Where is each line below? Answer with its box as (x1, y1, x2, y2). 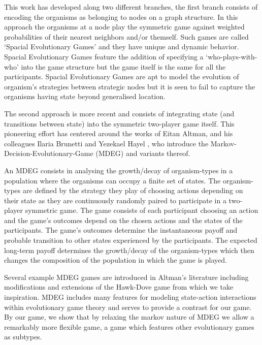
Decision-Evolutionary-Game (4, 148, 93, 159)
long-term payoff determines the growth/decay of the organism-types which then (4, 244, 254, 255)
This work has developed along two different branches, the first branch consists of (4, 2, 258, 12)
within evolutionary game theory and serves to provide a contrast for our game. (4, 301, 252, 312)
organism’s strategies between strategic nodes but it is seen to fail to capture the (4, 81, 255, 91)
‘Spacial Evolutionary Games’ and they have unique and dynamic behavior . (4, 41, 239, 52)
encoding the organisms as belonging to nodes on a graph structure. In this (4, 11, 238, 22)
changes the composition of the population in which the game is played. (4, 255, 227, 265)
